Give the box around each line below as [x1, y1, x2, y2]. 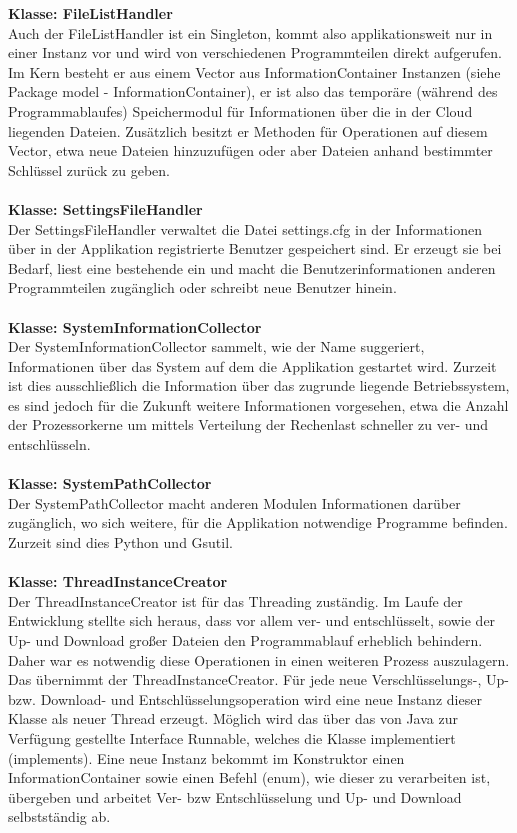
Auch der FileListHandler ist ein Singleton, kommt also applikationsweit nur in [8, 22, 493, 43]
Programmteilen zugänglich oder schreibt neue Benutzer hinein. [8, 277, 397, 298]
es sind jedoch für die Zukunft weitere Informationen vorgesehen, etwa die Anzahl [8, 394, 509, 415]
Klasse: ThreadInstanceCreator [8, 571, 228, 592]
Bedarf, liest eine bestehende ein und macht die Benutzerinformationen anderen [8, 257, 496, 278]
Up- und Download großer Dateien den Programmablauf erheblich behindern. [8, 630, 483, 650]
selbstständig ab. [8, 806, 111, 827]
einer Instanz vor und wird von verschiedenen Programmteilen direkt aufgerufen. [8, 42, 502, 63]
